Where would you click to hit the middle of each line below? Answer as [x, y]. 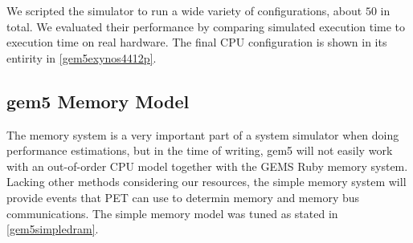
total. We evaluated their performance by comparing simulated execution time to [206, 26]
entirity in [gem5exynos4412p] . [82, 57]
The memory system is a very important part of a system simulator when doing [203, 134]
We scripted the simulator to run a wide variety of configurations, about [184, 10]
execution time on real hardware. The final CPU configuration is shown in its [197, 42]
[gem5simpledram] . [53, 229]
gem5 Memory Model [98, 101]
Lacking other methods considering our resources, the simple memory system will [206, 182]
